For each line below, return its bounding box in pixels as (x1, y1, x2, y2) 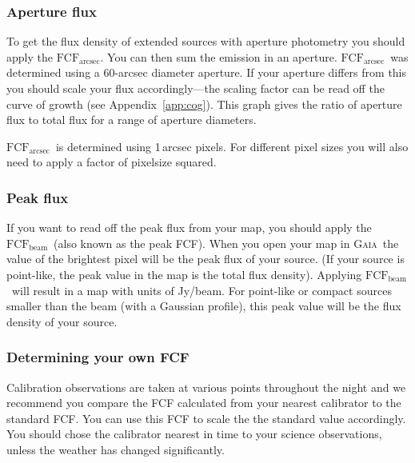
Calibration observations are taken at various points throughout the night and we (6, 378, 406, 395)
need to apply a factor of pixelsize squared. (6, 154, 217, 170)
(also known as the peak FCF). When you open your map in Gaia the (54, 234, 399, 251)
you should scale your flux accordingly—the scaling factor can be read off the (6, 80, 385, 96)
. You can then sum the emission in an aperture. (100, 48, 337, 65)
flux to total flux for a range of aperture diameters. (6, 111, 257, 128)
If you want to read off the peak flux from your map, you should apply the (6, 219, 372, 236)
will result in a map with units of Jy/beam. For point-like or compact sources (11, 281, 392, 298)
